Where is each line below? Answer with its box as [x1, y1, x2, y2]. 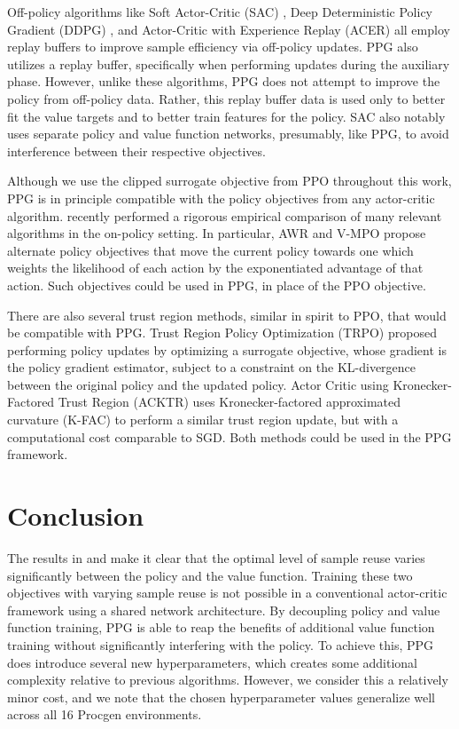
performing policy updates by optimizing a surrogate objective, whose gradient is [7, 340, 447, 359]
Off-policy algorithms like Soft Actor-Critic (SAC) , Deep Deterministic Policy [7, 3, 432, 20]
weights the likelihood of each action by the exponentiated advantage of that [7, 258, 424, 277]
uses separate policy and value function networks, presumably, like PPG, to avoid [7, 124, 449, 143]
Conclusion [7, 497, 144, 534]
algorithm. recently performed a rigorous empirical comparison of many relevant [7, 206, 442, 225]
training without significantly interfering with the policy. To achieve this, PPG [7, 635, 434, 654]
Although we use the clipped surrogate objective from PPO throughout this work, [7, 171, 452, 190]
